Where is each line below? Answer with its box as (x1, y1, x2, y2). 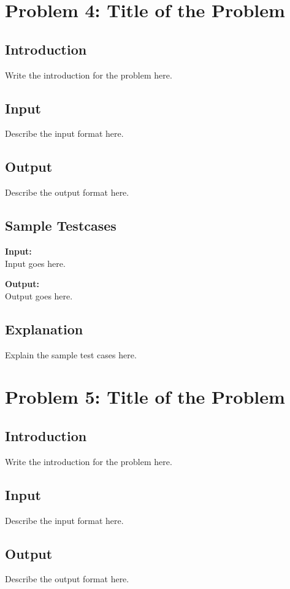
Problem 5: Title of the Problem (5, 384, 285, 409)
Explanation (5, 319, 83, 338)
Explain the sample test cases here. (5, 348, 137, 361)
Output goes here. (5, 289, 73, 302)
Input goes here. (5, 256, 66, 269)
